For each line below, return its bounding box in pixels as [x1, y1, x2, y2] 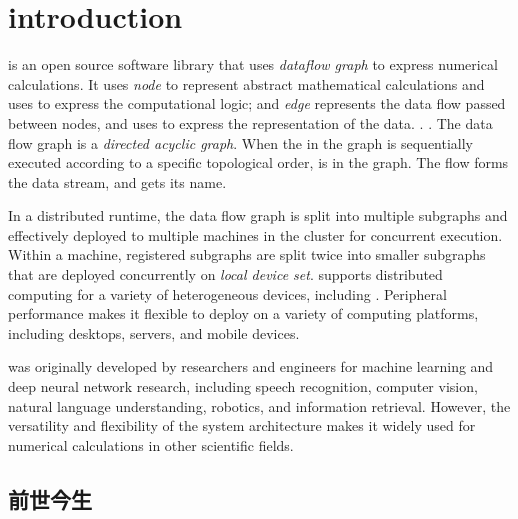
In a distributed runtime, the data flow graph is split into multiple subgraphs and [8, 205, 508, 226]
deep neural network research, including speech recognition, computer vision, [8, 376, 478, 397]
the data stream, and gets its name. [8, 171, 227, 192]
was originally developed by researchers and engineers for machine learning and [8, 356, 494, 377]
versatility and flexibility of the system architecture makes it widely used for [8, 415, 476, 436]
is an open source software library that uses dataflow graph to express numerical [8, 54, 498, 75]
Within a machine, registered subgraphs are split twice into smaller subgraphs [8, 244, 486, 265]
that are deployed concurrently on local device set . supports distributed [8, 264, 443, 285]
